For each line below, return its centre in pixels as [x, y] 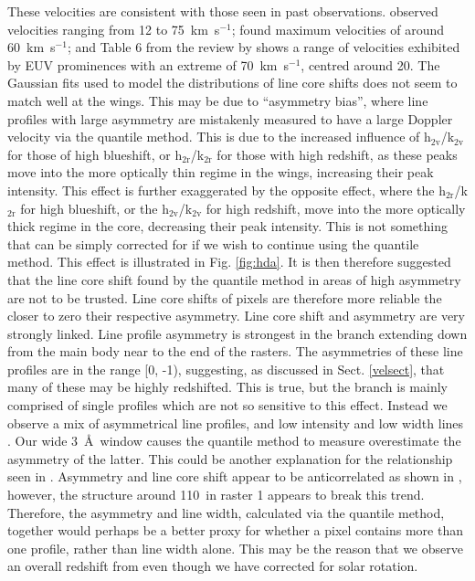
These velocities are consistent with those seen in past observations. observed [223, 11]
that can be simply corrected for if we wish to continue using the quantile [213, 243]
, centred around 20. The [370, 64]
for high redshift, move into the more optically [336, 208]
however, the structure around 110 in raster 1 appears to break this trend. [216, 495]
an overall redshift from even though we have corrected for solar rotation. [213, 566]
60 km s [32, 47]
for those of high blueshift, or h [95, 154]
